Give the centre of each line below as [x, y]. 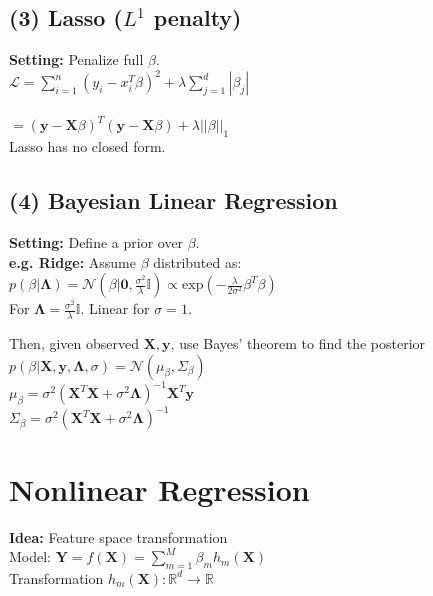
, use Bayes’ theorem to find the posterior [298, 343]
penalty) [197, 17]
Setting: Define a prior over [96, 241]
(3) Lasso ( [66, 17]
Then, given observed [74, 343]
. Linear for [115, 308]
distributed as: [197, 261]
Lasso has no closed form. [87, 146]
